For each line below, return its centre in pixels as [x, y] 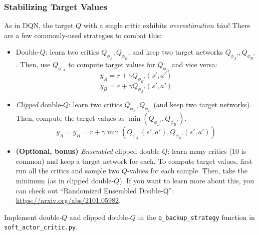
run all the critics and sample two [68, 171]
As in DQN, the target [39, 25]
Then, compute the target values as [70, 118]
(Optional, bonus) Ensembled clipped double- [89, 151]
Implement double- [33, 217]
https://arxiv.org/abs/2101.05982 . [68, 200]
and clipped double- [100, 217]
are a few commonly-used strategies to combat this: [83, 35]
